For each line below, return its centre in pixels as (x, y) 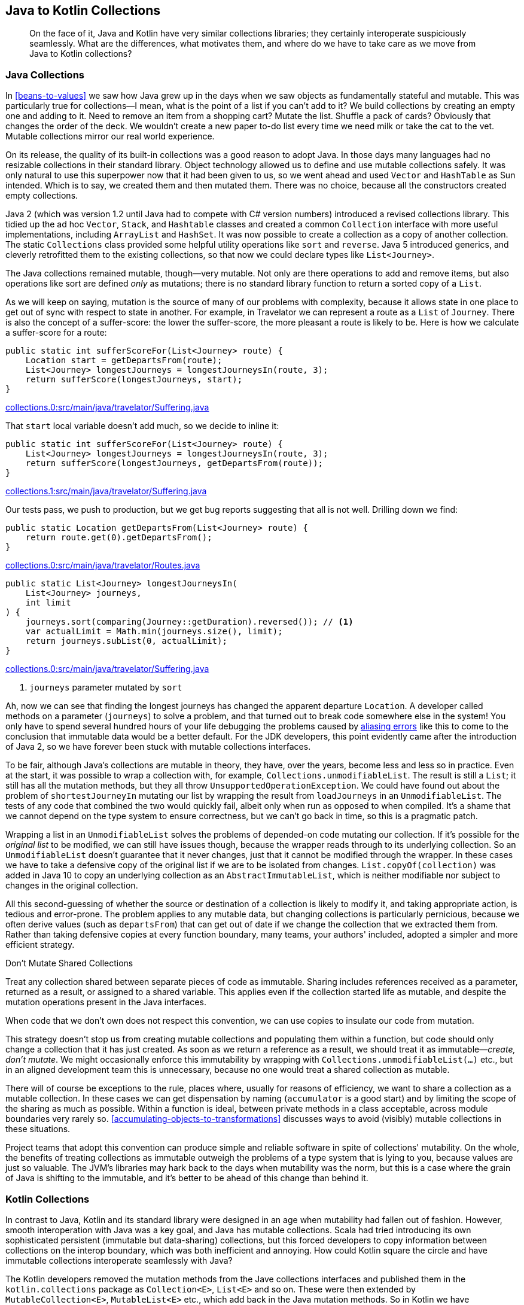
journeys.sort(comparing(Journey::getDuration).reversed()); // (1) (189, 622)
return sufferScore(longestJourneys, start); (134, 380)
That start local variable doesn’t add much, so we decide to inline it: (142, 426)
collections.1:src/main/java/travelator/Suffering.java (106, 491)
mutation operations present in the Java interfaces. (106, 1002)
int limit (48, 603)
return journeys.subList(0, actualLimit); (126, 641)
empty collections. (42, 196)
